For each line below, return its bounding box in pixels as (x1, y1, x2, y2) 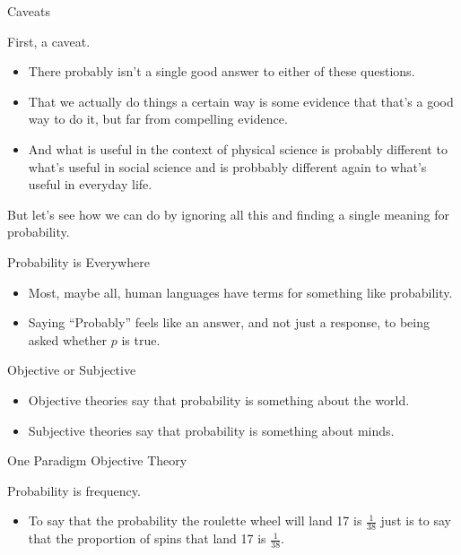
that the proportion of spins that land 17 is (28, 529, 266, 548)
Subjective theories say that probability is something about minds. (28, 421, 395, 439)
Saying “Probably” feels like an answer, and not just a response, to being (28, 313, 430, 332)
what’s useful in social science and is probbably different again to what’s (28, 157, 427, 176)
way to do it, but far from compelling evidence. (28, 109, 288, 128)
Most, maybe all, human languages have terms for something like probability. (28, 282, 453, 301)
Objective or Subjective (7, 360, 136, 379)
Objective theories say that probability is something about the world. (28, 390, 410, 409)
